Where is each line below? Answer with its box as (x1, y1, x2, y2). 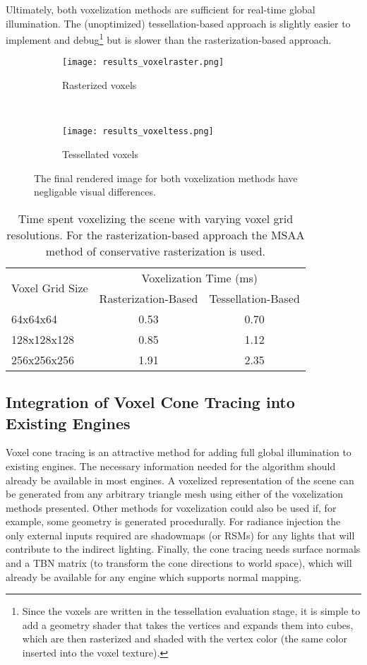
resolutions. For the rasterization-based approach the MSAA (6, 226, 305, 243)
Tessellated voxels (62, 146, 138, 161)
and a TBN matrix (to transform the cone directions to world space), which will (6, 556, 352, 570)
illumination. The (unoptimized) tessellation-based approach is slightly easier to (6, 16, 351, 30)
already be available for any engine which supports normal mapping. (6, 569, 302, 584)
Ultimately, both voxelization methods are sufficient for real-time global (6, 2, 315, 16)
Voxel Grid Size (11, 280, 88, 296)
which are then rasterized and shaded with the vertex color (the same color (22, 631, 347, 646)
